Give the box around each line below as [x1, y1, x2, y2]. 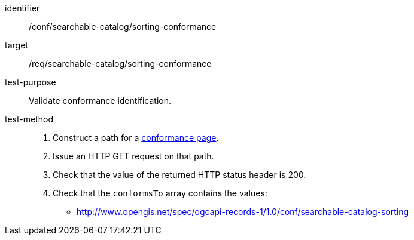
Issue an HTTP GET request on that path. [53, 151, 214, 161]
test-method [5, 114, 53, 124]
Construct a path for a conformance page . [53, 133, 219, 143]
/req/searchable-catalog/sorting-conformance [29, 59, 212, 69]
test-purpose [5, 77, 56, 87]
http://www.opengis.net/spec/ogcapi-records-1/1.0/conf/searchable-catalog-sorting [77, 207, 409, 217]
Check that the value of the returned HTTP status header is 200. [53, 170, 306, 180]
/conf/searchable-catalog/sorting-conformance [29, 21, 217, 32]
